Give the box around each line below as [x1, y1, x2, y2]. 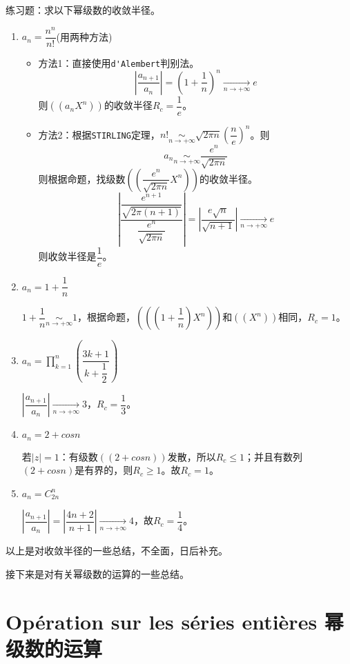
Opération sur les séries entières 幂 [6, 607, 344, 635]
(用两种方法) [56, 29, 113, 43]
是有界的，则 [75, 463, 133, 477]
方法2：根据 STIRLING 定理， [38, 127, 160, 141]
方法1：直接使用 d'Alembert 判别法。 [38, 55, 200, 70]
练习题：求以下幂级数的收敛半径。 [6, 3, 160, 17]
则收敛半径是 [38, 249, 97, 263]
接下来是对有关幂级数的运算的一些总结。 [6, 566, 189, 581]
